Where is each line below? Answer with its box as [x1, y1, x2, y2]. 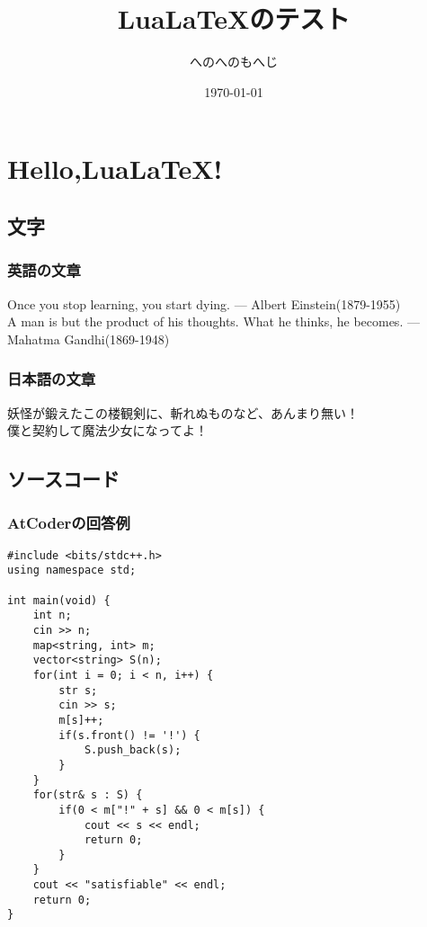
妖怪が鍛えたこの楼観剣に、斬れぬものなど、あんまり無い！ [7, 403, 359, 422]
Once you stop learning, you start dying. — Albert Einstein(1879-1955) [7, 294, 401, 313]
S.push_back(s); [84, 744, 182, 757]
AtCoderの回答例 [7, 512, 130, 534]
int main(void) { [7, 593, 111, 607]
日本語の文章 [7, 368, 96, 390]
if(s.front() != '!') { [58, 728, 200, 742]
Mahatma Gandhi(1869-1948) [7, 329, 170, 348]
